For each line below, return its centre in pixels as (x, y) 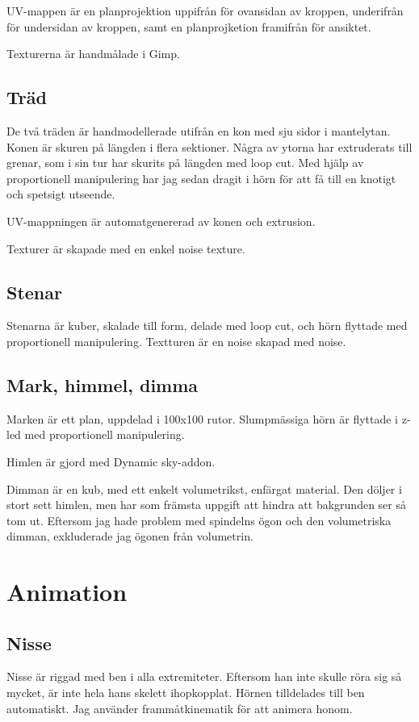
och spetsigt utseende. (61, 194)
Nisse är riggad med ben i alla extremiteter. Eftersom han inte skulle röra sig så (204, 676)
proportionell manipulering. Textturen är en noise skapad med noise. (176, 341)
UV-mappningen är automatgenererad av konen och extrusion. (161, 221)
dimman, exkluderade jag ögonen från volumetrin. (130, 536)
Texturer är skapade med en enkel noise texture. (126, 248)
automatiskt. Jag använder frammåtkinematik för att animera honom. (180, 708)
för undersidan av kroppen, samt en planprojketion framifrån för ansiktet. (189, 26)
